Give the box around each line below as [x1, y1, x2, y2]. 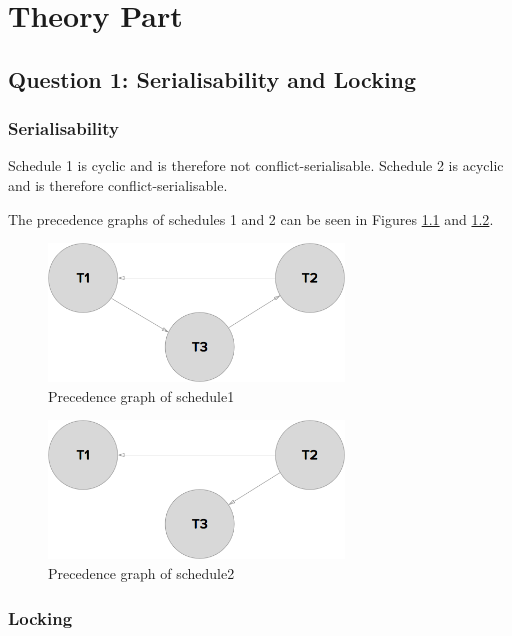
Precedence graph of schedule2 [48, 563, 235, 583]
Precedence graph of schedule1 [48, 385, 235, 406]
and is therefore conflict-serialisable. [8, 174, 228, 195]
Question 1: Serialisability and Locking [8, 63, 417, 94]
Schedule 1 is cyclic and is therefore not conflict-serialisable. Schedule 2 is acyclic [8, 155, 504, 176]
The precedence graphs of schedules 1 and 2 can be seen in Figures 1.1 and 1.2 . [8, 208, 494, 229]
